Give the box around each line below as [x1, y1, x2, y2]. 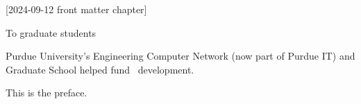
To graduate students [6, 25, 96, 40]
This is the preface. [6, 85, 87, 100]
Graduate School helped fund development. [6, 62, 194, 76]
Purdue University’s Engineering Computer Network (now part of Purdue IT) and [6, 49, 355, 63]
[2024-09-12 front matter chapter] [6, 2, 147, 16]
